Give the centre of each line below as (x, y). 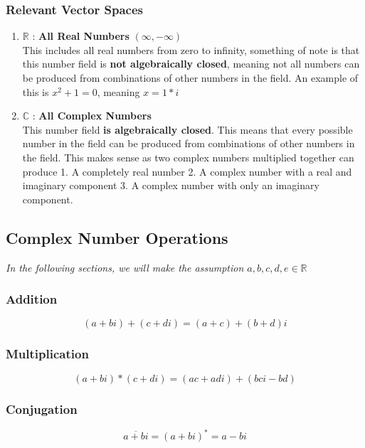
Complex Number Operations (117, 237)
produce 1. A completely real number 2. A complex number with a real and (187, 171)
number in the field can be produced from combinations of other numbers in (189, 143)
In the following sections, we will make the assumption (125, 267)
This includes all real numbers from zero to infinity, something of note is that (191, 49)
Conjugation (42, 409)
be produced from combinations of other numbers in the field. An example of (190, 78)
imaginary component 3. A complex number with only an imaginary (171, 185)
